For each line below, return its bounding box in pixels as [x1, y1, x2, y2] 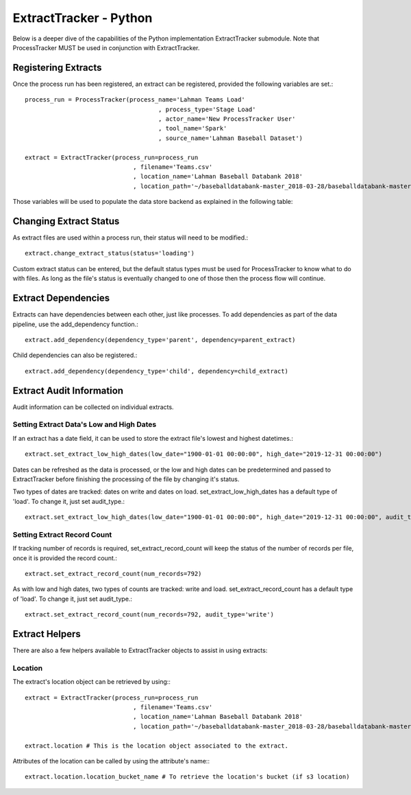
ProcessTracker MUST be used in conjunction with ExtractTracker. [12, 43, 200, 51]
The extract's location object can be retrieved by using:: [12, 678, 171, 686]
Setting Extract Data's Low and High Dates [12, 419, 157, 429]
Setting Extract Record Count [12, 529, 112, 539]
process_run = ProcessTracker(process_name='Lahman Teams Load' [25, 96, 246, 104]
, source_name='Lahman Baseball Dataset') [158, 134, 303, 142]
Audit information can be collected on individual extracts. [12, 402, 174, 411]
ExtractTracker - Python [12, 10, 153, 25]
